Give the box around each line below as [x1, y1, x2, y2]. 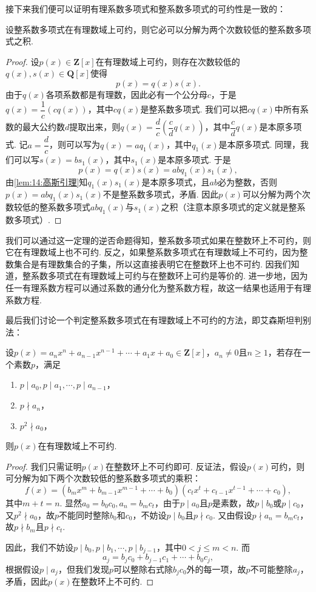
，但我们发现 [58, 562, 109, 575]
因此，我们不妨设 [5, 540, 73, 553]
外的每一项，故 [186, 562, 246, 575]
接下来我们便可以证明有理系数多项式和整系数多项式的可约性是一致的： [5, 2, 286, 15]
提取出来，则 [69, 120, 121, 133]
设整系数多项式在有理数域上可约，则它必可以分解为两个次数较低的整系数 [5, 22, 294, 35]
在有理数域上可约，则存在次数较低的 [95, 55, 240, 67]
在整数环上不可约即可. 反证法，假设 [106, 459, 247, 472]
